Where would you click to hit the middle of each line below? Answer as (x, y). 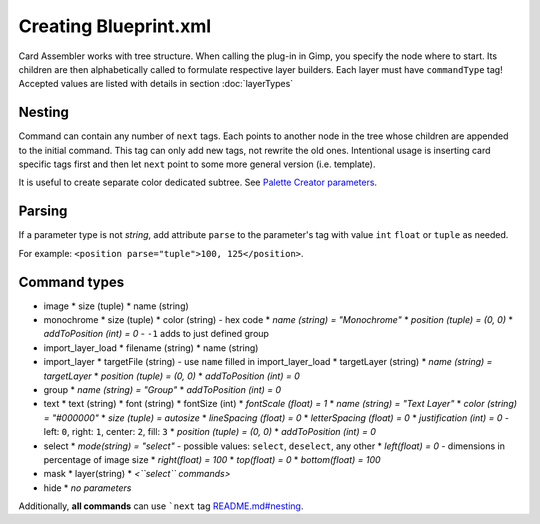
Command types (71, 281)
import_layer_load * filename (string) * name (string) (151, 347)
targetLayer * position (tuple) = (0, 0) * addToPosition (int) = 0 (171, 376)
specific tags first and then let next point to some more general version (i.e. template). (197, 164)
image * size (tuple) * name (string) (116, 306)
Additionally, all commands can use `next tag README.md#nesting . (161, 506)
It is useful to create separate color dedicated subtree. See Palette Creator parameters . (198, 182)
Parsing (43, 211)
